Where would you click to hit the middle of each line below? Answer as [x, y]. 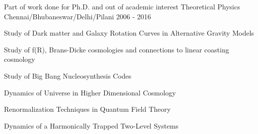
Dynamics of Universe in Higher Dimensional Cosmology [90, 92]
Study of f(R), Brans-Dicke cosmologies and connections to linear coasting [117, 49]
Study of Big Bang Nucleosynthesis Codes [68, 75]
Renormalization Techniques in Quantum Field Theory [87, 109]
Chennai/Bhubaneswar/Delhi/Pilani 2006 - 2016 [78, 16]
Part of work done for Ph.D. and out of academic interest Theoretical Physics [122, 6]
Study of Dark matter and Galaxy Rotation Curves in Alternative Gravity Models [129, 33]
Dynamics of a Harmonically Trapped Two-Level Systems [91, 125]
